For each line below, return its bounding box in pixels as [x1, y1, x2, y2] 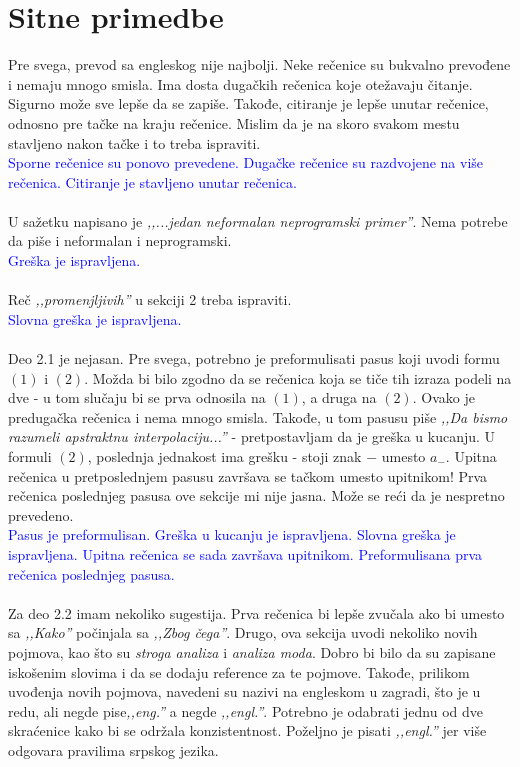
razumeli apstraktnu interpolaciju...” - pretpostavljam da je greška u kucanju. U [8, 426, 496, 447]
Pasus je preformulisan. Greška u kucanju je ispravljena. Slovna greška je [8, 524, 456, 545]
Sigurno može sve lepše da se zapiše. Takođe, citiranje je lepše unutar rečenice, [8, 93, 489, 114]
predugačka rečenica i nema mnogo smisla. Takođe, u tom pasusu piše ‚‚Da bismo [8, 406, 508, 427]
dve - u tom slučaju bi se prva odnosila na [8, 387, 266, 408]
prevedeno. [8, 504, 74, 525]
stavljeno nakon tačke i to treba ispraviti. [8, 132, 261, 153]
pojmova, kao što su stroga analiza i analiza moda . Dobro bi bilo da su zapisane [8, 641, 496, 662]
